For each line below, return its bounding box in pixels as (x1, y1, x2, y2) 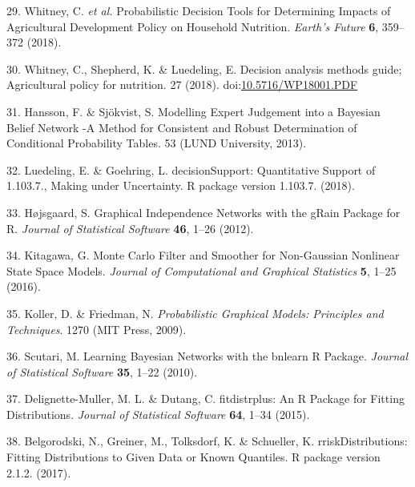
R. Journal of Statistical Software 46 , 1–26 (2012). (6, 219, 254, 236)
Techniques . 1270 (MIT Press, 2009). (6, 320, 187, 337)
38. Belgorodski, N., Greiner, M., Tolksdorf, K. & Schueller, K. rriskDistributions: (6, 433, 408, 449)
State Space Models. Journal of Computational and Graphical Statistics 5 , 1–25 (6, 262, 397, 279)
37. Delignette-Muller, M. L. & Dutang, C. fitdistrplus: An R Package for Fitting (6, 390, 405, 407)
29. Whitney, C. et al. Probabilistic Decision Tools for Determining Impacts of (6, 2, 391, 18)
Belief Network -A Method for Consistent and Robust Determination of (6, 119, 357, 135)
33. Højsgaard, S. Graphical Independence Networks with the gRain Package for (6, 203, 401, 220)
